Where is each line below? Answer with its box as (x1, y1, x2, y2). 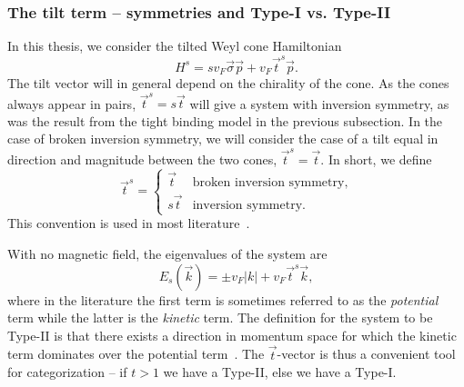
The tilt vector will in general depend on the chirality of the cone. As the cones (7, 73, 449, 92)
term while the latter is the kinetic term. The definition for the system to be (7, 308, 433, 327)
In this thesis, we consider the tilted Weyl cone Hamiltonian (7, 36, 342, 55)
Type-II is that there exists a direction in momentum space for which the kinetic (7, 325, 457, 344)
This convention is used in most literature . (7, 213, 250, 233)
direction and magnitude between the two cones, (7, 149, 277, 168)
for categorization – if (7, 362, 127, 382)
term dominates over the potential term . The (7, 344, 265, 363)
